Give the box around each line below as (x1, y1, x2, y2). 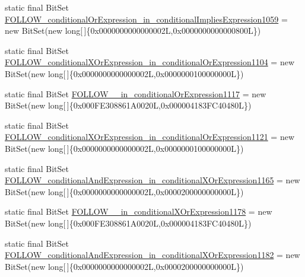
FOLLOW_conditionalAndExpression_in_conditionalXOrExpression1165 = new (5, 174, 300, 186)
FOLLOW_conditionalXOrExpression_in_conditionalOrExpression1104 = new (5, 56, 295, 68)
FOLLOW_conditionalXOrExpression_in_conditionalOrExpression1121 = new (5, 130, 295, 143)
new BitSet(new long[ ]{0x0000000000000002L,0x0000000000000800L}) (5, 24, 261, 37)
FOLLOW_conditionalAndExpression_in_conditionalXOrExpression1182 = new (5, 249, 300, 261)
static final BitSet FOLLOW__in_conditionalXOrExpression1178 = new (5, 205, 272, 218)
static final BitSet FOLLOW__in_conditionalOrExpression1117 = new (5, 87, 266, 100)
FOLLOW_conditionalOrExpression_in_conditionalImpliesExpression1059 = (5, 12, 288, 25)
